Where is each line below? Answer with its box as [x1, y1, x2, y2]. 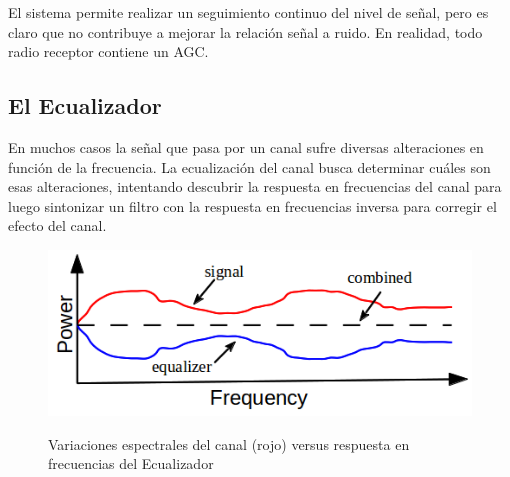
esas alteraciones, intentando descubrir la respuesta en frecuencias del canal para [8, 176, 502, 197]
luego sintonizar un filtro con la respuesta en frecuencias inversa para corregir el [8, 195, 497, 216]
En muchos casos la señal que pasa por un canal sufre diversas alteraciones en [8, 136, 484, 157]
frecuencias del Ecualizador [48, 453, 214, 474]
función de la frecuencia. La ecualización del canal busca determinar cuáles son [8, 156, 491, 177]
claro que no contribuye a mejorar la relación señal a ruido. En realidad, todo [8, 21, 483, 42]
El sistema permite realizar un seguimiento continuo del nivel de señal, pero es [8, 2, 489, 22]
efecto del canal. [8, 215, 107, 236]
